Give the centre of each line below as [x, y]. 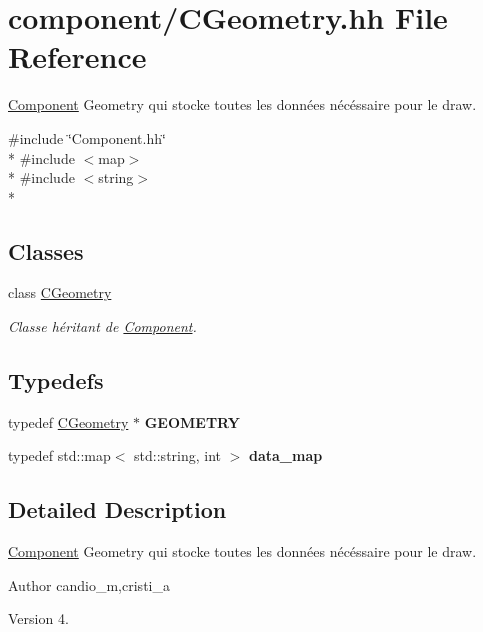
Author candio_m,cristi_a [89, 584]
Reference [77, 56]
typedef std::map [59, 455]
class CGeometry [60, 292]
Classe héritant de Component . [102, 326]
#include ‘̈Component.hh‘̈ [87, 137]
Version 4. [38, 618]
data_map [286, 455]
